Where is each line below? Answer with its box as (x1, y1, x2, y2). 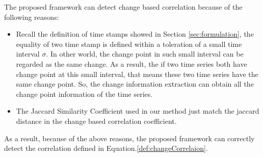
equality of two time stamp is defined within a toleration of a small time (16, 38, 242, 49)
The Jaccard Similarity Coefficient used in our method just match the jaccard (16, 106, 259, 116)
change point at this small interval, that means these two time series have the (16, 68, 258, 79)
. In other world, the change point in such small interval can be (46, 48, 244, 59)
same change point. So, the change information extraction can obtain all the (16, 78, 254, 89)
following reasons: (4, 11, 59, 22)
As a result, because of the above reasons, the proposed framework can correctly (4, 133, 255, 143)
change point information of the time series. (16, 88, 153, 99)
